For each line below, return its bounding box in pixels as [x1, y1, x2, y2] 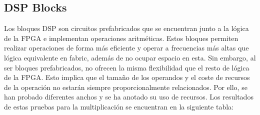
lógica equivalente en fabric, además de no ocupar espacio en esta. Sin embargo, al [4, 52, 256, 62]
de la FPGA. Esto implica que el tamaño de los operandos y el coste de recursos [4, 72, 250, 82]
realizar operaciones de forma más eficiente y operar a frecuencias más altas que [4, 42, 249, 53]
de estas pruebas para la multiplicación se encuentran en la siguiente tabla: [4, 101, 233, 111]
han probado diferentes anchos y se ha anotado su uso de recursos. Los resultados [4, 91, 253, 102]
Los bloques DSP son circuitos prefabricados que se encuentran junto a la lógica [4, 23, 249, 33]
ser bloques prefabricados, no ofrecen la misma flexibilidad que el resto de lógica [4, 62, 249, 72]
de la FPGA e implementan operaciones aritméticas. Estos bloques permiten [4, 32, 238, 43]
